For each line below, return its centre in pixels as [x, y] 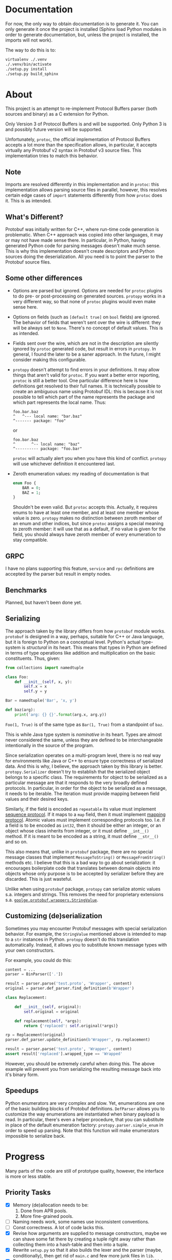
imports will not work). [29, 40]
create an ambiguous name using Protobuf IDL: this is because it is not [88, 391]
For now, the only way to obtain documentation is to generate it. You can [82, 24]
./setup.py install [26, 69]
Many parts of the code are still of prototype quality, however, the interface [85, 1171]
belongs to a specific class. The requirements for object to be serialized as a [86, 777]
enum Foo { [24, 483]
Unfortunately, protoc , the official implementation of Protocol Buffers [78, 139]
